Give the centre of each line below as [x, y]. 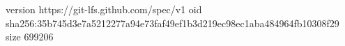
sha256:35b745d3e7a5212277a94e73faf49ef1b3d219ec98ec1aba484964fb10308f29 [172, 23]
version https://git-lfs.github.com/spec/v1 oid [104, 9]
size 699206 [30, 37]
